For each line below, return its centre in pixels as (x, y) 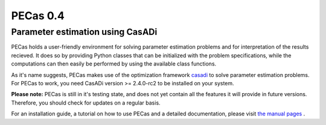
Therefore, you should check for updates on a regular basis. (86, 103)
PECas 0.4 (38, 16)
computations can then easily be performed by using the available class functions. (114, 64)
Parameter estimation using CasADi (84, 32)
